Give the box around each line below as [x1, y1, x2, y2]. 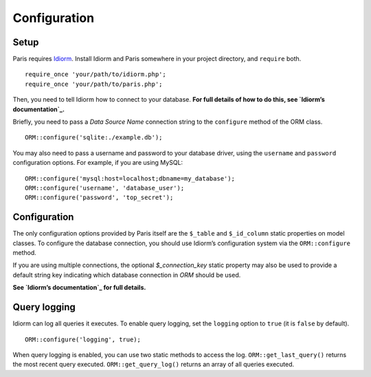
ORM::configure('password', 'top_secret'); [25, 194, 174, 202]
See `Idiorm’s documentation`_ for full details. [12, 284, 146, 292]
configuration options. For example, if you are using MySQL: [12, 159, 183, 167]
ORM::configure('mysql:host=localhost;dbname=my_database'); [25, 174, 235, 182]
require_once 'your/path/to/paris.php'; [25, 80, 163, 88]
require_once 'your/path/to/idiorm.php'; [25, 71, 166, 78]
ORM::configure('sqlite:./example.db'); [25, 134, 163, 141]
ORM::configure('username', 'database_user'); [25, 184, 185, 192]
